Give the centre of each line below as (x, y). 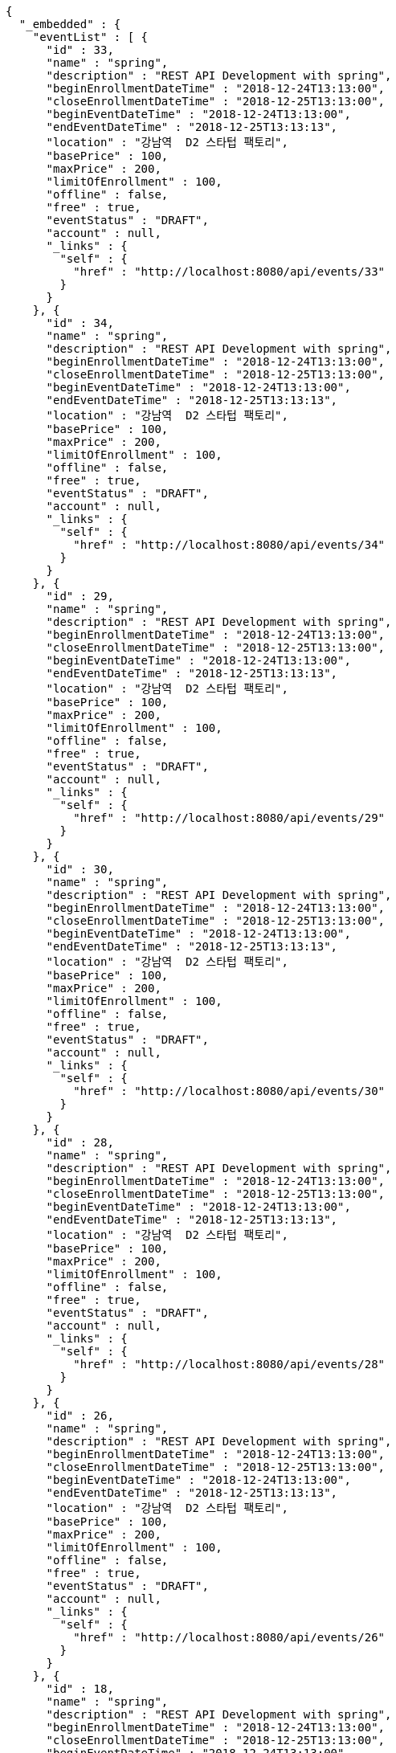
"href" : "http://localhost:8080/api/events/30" (229, 1091)
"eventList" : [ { (90, 37)
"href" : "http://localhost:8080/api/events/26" (229, 1637)
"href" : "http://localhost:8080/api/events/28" (229, 1364)
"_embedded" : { (70, 24)
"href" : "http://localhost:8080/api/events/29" (229, 818)
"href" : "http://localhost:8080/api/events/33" (229, 272)
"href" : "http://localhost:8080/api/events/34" (229, 545)
